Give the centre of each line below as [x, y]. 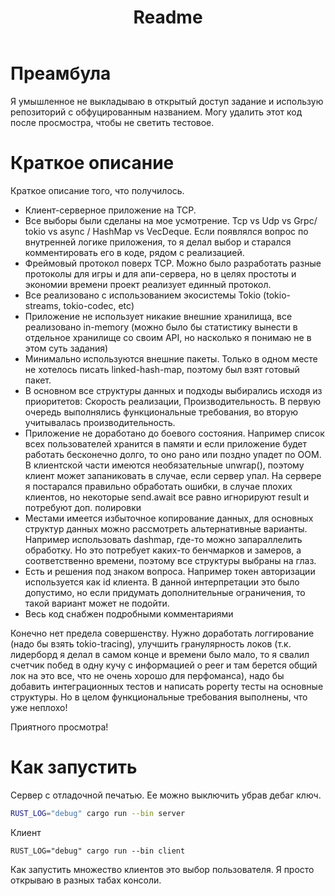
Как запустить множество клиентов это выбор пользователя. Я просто [162, 869]
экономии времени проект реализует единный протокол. [148, 284]
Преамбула [61, 73]
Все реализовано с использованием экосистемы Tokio [143, 295]
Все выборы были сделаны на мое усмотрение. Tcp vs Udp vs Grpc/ [171, 220]
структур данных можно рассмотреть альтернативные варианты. [166, 528]
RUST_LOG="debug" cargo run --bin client [98, 851]
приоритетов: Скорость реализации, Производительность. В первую [173, 401]
